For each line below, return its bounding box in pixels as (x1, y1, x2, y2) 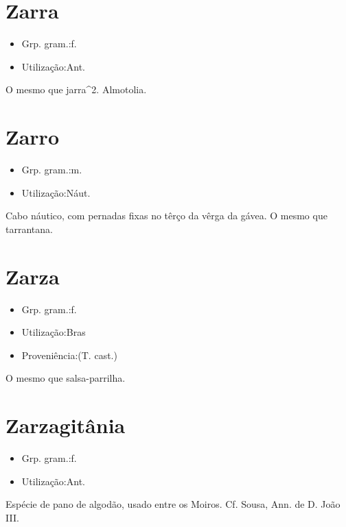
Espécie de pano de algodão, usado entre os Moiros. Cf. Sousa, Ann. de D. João (5, 497, 341, 511)
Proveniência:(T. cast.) (21, 347, 117, 362)
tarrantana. (5, 221, 53, 236)
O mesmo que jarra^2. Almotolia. (5, 82, 147, 97)
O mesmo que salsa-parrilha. (5, 371, 126, 385)
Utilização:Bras (21, 325, 86, 339)
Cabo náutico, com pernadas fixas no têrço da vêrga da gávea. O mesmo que (5, 208, 327, 223)
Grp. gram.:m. (21, 162, 82, 177)
